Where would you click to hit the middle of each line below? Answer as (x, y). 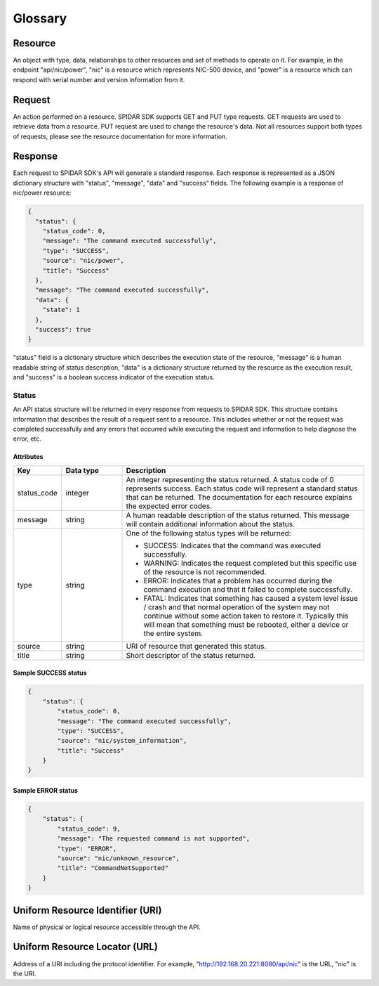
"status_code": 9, (89, 829)
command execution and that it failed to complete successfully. (248, 589)
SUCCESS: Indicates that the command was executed (232, 545)
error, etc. (27, 439)
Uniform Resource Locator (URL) (85, 947)
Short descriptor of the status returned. (191, 655)
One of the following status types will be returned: (208, 533)
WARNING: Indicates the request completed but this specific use (250, 563)
